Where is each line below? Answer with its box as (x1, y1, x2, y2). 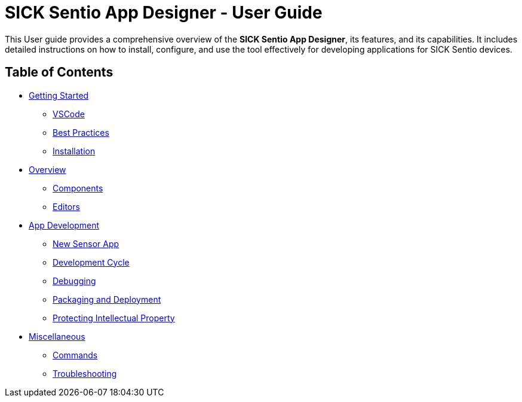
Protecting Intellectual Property (53, 312, 175, 323)
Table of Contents (5, 65, 113, 80)
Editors (53, 201, 80, 212)
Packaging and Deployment (53, 294, 161, 304)
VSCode (53, 108, 85, 119)
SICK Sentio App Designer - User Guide (5, 2, 323, 23)
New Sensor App (53, 238, 119, 249)
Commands (53, 349, 98, 360)
